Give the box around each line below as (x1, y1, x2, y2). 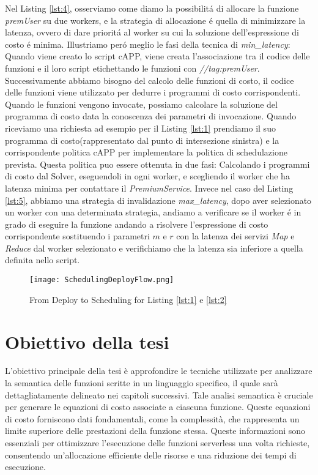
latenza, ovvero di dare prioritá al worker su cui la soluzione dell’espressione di (5, 26, 299, 39)
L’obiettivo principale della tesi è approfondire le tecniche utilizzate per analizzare (5, 364, 312, 377)
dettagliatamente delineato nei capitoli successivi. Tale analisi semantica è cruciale (5, 388, 313, 401)
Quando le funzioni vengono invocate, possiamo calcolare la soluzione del (5, 97, 278, 110)
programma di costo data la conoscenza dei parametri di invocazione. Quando (5, 110, 297, 122)
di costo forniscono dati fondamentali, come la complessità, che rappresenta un (5, 412, 300, 425)
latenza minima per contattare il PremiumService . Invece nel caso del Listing (5, 181, 294, 194)
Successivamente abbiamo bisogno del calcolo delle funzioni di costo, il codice (5, 73, 294, 86)
